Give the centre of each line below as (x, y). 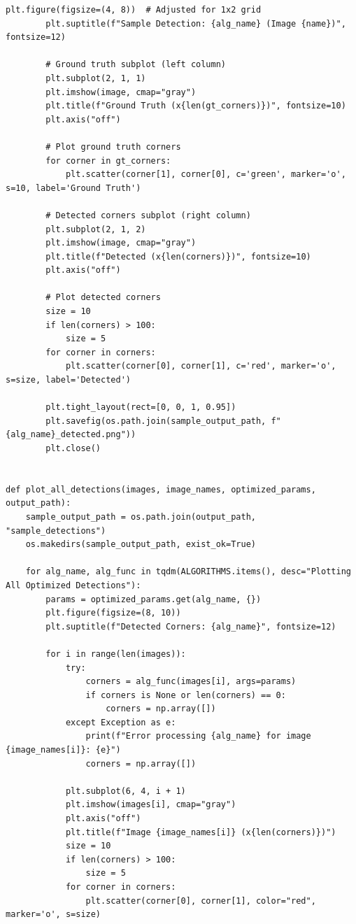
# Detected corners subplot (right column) (148, 215)
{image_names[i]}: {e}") (63, 750)
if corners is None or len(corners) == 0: (186, 695)
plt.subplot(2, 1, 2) (96, 229)
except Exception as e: (121, 722)
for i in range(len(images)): (116, 654)
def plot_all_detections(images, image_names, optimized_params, (161, 489)
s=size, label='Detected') (68, 380)
